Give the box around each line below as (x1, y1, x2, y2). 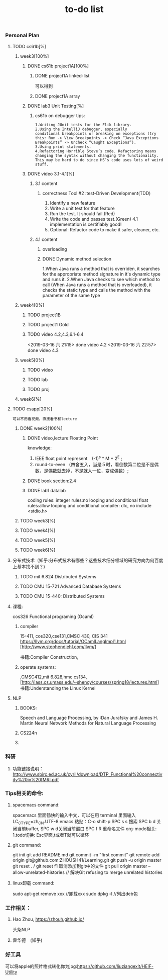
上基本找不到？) (12, 564, 45, 570)
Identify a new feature (50, 200, 95, 206)
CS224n (20, 730, 37, 736)
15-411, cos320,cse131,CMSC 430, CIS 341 (20, 633, 108, 639)
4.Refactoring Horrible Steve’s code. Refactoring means (35, 148, 156, 154)
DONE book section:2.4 (27, 478, 76, 484)
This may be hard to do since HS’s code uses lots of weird (35, 157, 163, 162)
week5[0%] (20, 357, 44, 363)
